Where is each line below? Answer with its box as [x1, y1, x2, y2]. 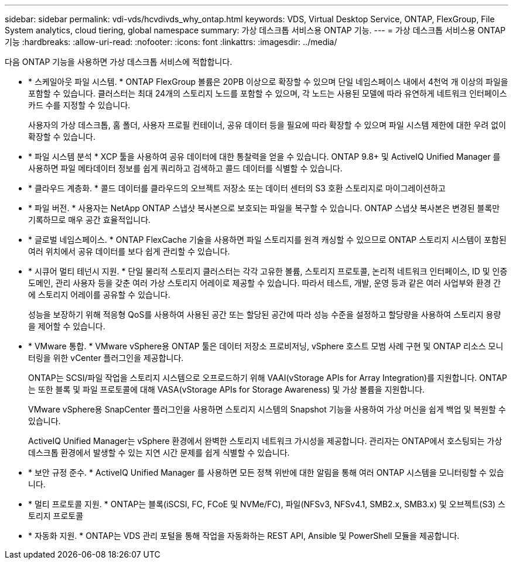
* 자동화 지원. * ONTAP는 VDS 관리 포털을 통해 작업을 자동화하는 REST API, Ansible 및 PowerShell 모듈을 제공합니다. [28, 531, 460, 541]
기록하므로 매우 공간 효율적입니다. [28, 215, 151, 225]
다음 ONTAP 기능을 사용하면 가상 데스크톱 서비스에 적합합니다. [5, 57, 232, 67]
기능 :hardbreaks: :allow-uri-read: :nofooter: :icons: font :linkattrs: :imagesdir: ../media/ [5, 37, 337, 47]
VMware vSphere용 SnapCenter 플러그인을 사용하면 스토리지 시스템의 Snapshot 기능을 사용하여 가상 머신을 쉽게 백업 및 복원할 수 [28, 404, 506, 414]
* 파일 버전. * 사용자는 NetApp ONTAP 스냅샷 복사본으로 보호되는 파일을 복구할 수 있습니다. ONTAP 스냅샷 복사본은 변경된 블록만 [28, 203, 500, 213]
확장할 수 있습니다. [28, 132, 95, 142]
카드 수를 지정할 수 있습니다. [28, 100, 131, 110]
